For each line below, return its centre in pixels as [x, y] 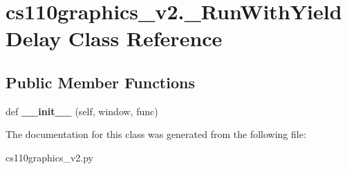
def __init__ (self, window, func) [82, 111]
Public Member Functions [100, 82]
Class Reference [145, 38]
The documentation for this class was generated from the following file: [156, 134]
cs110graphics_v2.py [49, 157]
